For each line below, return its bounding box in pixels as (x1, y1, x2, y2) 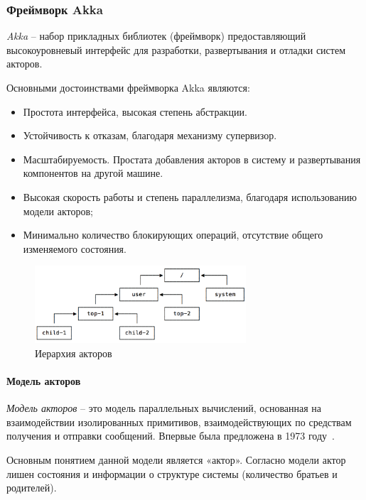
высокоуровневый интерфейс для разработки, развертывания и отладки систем (6, 42, 345, 57)
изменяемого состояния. (23, 241, 127, 256)
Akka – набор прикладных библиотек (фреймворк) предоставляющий (6, 28, 306, 43)
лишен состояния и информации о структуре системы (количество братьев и (6, 466, 338, 481)
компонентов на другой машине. (23, 165, 163, 180)
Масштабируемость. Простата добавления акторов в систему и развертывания (23, 151, 361, 166)
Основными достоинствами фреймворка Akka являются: (6, 80, 250, 94)
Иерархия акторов (35, 345, 112, 360)
